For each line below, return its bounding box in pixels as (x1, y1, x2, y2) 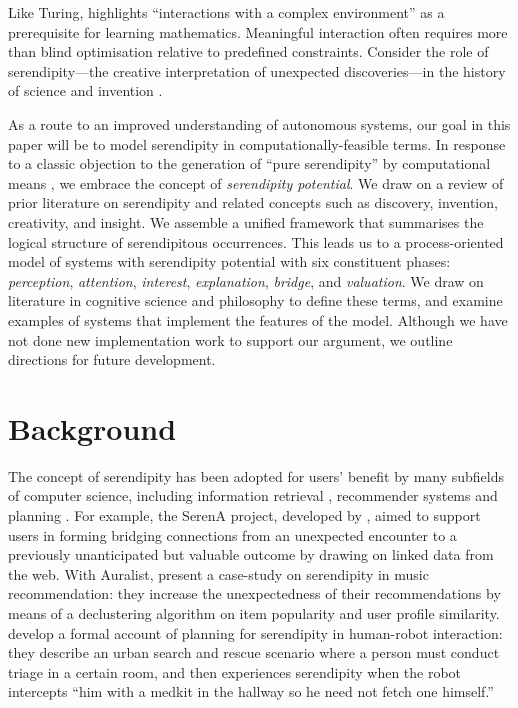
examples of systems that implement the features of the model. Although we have (8, 309, 508, 330)
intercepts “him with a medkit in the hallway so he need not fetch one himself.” (8, 681, 494, 702)
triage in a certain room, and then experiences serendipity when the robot (8, 661, 462, 682)
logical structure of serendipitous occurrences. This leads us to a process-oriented (8, 231, 504, 252)
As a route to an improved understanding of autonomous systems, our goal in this (8, 113, 511, 134)
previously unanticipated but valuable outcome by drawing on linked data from (8, 544, 494, 565)
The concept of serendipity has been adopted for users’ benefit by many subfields (8, 465, 505, 486)
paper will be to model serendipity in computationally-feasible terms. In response (8, 133, 506, 154)
